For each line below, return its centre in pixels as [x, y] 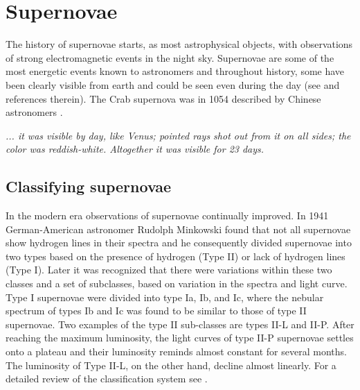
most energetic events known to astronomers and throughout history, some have [175, 71]
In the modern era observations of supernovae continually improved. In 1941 [167, 215]
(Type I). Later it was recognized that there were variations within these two [169, 270]
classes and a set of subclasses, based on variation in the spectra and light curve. [177, 283]
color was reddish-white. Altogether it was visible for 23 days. [135, 149]
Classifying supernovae [89, 186]
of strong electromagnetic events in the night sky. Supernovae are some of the [170, 57]
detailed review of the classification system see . [107, 379]
